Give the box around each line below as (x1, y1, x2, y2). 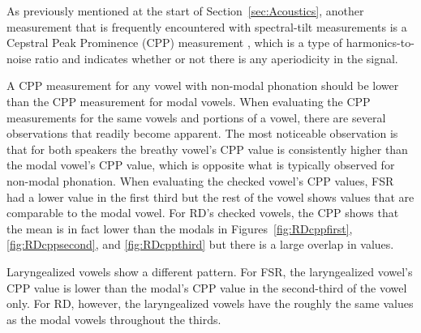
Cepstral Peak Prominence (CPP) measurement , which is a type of (6, 34, 343, 51)
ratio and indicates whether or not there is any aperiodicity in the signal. (35, 49, 398, 66)
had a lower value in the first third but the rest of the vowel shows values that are (6, 188, 415, 205)
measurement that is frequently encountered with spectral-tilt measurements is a (6, 18, 407, 35)
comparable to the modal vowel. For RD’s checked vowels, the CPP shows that (6, 204, 399, 221)
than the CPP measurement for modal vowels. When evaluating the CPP (6, 92, 371, 109)
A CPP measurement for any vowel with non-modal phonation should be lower (6, 77, 399, 94)
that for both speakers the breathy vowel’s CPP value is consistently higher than (6, 140, 408, 157)
